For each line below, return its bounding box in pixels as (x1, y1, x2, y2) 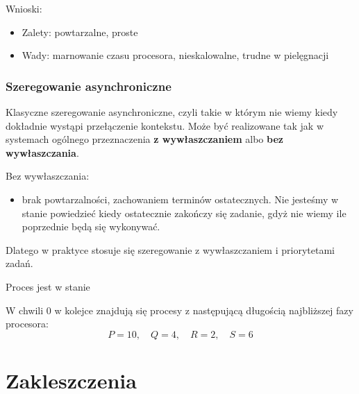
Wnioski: (6, 1, 42, 15)
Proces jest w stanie (6, 279, 90, 293)
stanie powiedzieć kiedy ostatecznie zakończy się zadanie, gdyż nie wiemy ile (22, 205, 347, 220)
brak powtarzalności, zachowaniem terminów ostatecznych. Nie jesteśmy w (22, 191, 339, 206)
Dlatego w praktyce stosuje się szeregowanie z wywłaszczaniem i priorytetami (6, 242, 335, 257)
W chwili (6, 302, 44, 317)
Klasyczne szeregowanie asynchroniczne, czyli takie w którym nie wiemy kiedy (6, 105, 338, 119)
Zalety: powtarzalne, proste (22, 24, 138, 39)
